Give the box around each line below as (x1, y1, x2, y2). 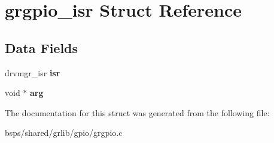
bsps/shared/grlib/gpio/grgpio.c (5, 126, 123, 139)
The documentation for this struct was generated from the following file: (5, 106, 270, 119)
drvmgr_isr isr (5, 66, 60, 79)
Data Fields (5, 38, 78, 57)
